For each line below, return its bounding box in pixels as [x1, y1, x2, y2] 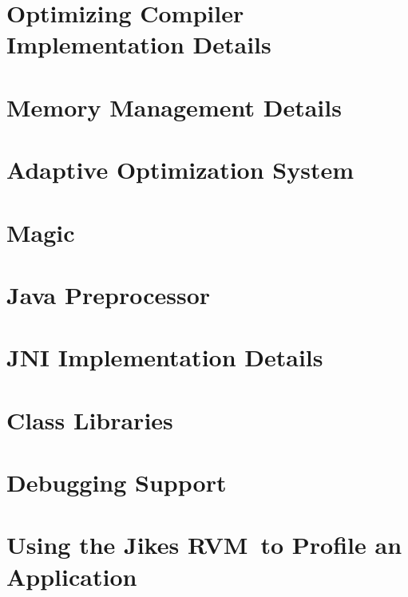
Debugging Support [6, 466, 227, 498]
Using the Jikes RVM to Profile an [6, 528, 402, 561]
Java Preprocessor [6, 278, 211, 310]
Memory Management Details [6, 90, 342, 123]
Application [6, 559, 137, 592]
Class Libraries [6, 403, 173, 436]
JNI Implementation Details [6, 341, 323, 374]
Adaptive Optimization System [6, 153, 355, 186]
